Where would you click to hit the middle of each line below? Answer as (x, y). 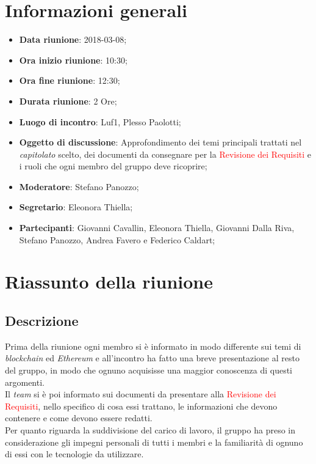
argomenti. (25, 382)
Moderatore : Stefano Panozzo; (79, 186)
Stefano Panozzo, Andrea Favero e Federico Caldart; (117, 239)
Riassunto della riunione (109, 282)
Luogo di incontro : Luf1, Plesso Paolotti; (100, 121)
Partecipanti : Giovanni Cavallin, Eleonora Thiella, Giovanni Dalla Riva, (157, 228)
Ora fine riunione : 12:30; (70, 80)
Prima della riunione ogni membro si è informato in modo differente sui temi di (153, 346)
